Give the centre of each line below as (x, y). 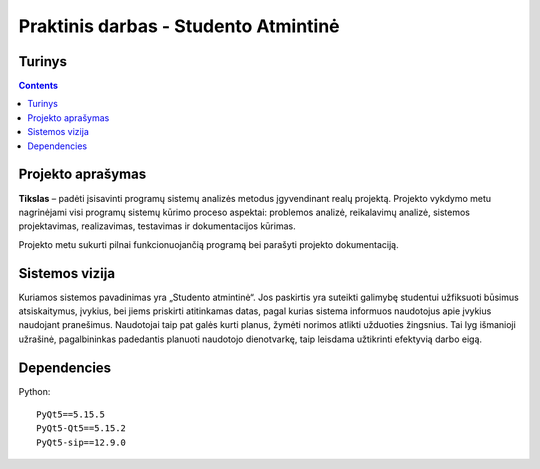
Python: (34, 391)
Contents (38, 86)
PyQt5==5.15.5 (70, 414)
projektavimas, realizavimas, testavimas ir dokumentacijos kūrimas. (157, 226)
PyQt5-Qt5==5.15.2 (81, 428)
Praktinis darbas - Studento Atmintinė (179, 26)
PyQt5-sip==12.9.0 (81, 442)
